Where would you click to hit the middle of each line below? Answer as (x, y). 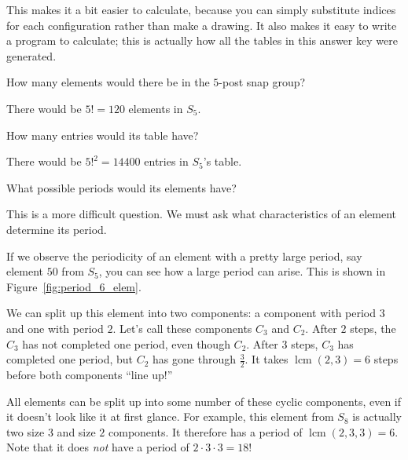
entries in (166, 161)
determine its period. (57, 229)
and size (76, 431)
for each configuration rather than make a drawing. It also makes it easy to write (202, 25)
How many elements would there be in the (108, 82)
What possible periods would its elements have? (121, 187)
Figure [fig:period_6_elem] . (74, 286)
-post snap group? (262, 82)
